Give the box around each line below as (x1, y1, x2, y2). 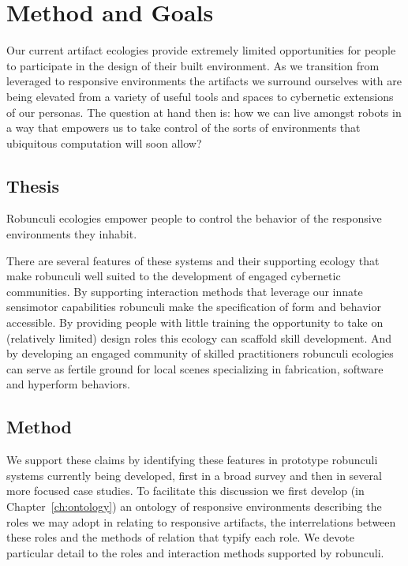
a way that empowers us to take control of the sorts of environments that (6, 119, 361, 136)
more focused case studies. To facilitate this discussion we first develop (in (6, 482, 365, 499)
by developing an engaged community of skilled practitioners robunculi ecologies (6, 345, 394, 362)
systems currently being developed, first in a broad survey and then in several (6, 467, 382, 483)
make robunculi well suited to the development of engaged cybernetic (6, 268, 341, 284)
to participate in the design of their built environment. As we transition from (6, 57, 380, 73)
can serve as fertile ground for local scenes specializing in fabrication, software (6, 360, 384, 377)
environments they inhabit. (6, 226, 137, 242)
